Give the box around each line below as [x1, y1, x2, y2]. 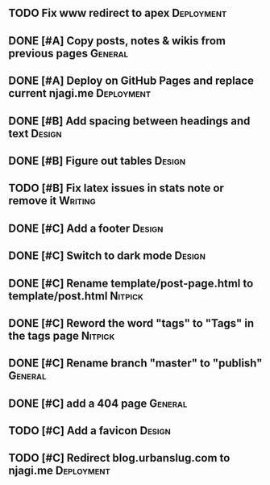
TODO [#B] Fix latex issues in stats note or [8, 182, 224, 195]
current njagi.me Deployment [8, 86, 152, 100]
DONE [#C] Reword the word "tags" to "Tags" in [8, 316, 255, 330]
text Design [8, 127, 62, 140]
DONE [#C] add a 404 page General [8, 396, 188, 410]
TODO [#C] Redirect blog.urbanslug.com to [8, 451, 231, 465]
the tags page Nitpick [8, 328, 115, 342]
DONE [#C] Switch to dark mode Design [8, 249, 206, 263]
